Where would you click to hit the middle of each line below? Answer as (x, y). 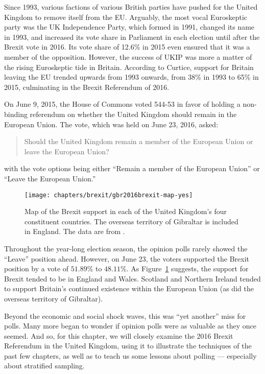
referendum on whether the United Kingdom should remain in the (133, 114)
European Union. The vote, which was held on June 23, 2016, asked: (111, 124)
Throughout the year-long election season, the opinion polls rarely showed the (126, 248)
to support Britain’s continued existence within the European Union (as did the (129, 288)
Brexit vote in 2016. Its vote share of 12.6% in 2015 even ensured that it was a (127, 47)
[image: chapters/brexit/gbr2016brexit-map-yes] (109, 195)
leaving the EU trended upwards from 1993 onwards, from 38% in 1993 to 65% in (131, 77)
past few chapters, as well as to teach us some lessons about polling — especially (130, 355)
